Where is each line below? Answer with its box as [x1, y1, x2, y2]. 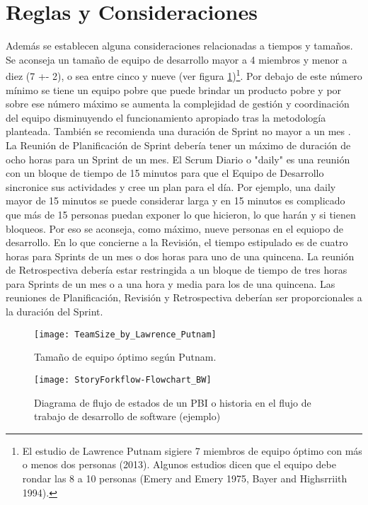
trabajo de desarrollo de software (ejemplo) [34, 409, 221, 424]
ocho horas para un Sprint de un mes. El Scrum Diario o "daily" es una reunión [6, 151, 350, 166]
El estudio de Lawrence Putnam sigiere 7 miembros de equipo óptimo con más [22, 443, 362, 458]
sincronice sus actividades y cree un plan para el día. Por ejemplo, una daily [6, 179, 336, 194]
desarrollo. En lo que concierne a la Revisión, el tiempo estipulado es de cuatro [6, 235, 348, 250]
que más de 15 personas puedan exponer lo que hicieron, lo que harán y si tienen [6, 207, 356, 221]
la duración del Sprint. [6, 304, 103, 319]
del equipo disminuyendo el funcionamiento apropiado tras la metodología [6, 110, 326, 124]
